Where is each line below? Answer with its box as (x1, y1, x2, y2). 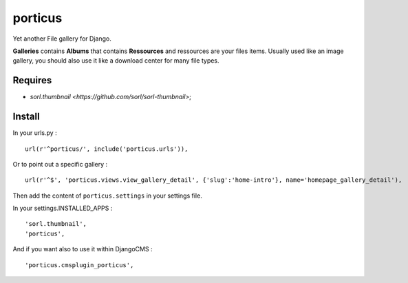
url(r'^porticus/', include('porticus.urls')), (25, 145, 189, 153)
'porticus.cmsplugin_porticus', (25, 261, 134, 269)
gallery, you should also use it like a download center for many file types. (12, 56, 219, 65)
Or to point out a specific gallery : (12, 160, 108, 168)
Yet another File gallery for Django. (12, 34, 111, 43)
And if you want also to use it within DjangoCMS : (12, 245, 153, 253)
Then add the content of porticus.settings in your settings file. (12, 191, 202, 200)
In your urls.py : (12, 129, 58, 137)
